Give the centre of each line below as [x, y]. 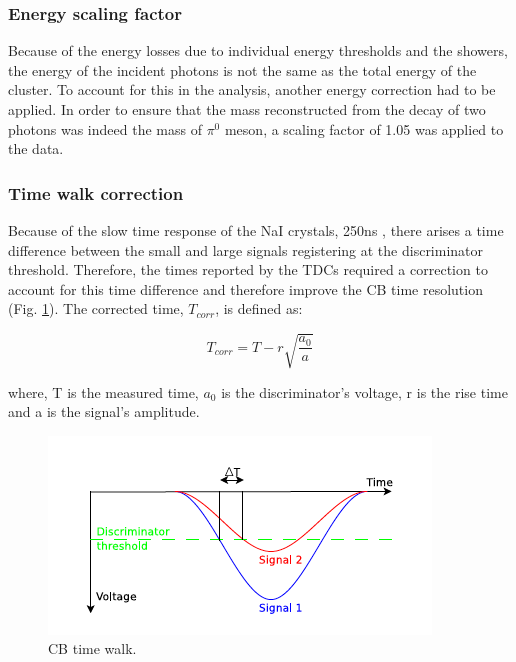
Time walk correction [96, 192]
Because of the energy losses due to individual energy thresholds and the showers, [258, 50]
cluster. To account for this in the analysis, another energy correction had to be [252, 89]
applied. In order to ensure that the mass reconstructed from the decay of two [247, 109]
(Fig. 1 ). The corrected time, [96, 308]
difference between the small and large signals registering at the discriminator [246, 249]
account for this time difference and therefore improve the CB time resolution [245, 288]
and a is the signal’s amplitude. [104, 411]
